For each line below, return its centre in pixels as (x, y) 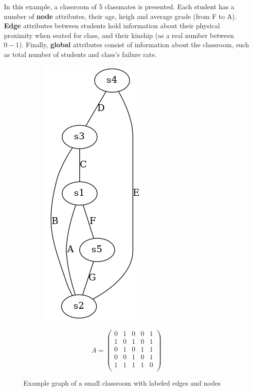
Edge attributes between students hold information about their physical (112, 26)
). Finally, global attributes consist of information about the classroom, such (134, 45)
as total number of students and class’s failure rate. (81, 54)
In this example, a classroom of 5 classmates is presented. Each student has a (119, 6)
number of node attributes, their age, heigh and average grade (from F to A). (120, 16)
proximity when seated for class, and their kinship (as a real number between (119, 35)
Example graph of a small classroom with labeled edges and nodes (122, 383)
